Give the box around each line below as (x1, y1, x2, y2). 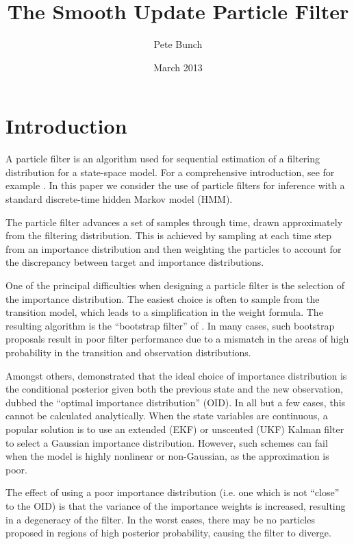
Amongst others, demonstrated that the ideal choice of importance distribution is (5, 368, 347, 382)
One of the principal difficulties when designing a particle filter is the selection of (5, 278, 345, 292)
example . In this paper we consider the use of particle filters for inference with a (5, 178, 345, 193)
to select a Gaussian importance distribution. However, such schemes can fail (5, 435, 328, 449)
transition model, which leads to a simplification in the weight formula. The (5, 305, 323, 319)
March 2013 (153, 60, 203, 74)
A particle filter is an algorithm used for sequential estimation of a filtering (5, 151, 320, 166)
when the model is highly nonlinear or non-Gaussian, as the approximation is (5, 449, 329, 463)
